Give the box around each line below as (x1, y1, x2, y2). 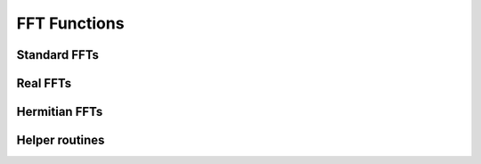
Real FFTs (16, 76, 71, 91)
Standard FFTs (16, 47, 100, 62)
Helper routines (16, 133, 105, 148)
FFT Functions (16, 13, 125, 33)
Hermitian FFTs (16, 104, 103, 119)
